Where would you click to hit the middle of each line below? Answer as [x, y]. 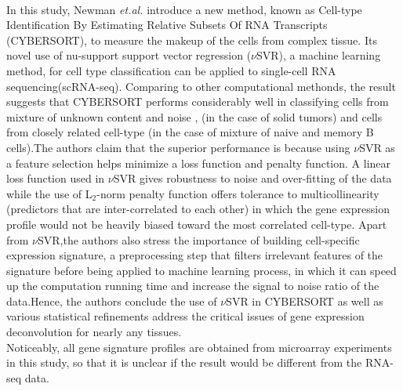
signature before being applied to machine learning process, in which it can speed [201, 270]
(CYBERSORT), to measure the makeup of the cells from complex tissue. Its [192, 40]
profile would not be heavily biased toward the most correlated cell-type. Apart [197, 224]
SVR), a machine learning [319, 55]
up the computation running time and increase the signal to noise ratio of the [193, 286]
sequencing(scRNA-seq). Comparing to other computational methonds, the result [201, 86]
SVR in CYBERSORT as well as [305, 300]
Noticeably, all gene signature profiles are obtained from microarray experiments [199, 347]
